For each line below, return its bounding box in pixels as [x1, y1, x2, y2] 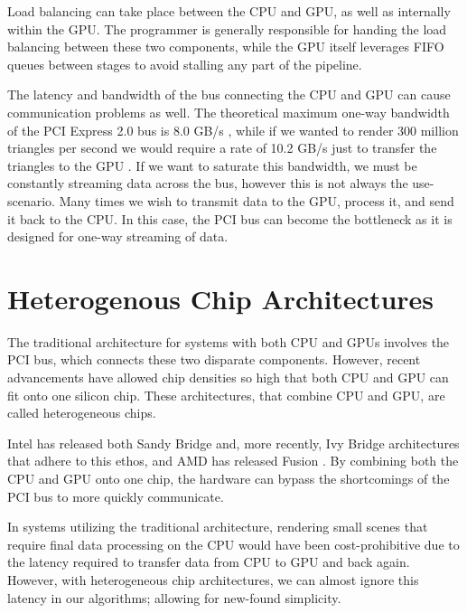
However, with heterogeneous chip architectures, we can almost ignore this [7, 570, 419, 589]
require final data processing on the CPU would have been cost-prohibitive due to [7, 534, 460, 553]
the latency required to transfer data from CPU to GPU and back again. [7, 552, 410, 571]
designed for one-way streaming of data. [7, 227, 229, 246]
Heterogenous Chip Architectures [7, 279, 434, 316]
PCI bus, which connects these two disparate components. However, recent [7, 350, 421, 369]
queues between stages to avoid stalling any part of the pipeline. [7, 54, 362, 73]
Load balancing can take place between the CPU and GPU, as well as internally [7, 2, 451, 20]
